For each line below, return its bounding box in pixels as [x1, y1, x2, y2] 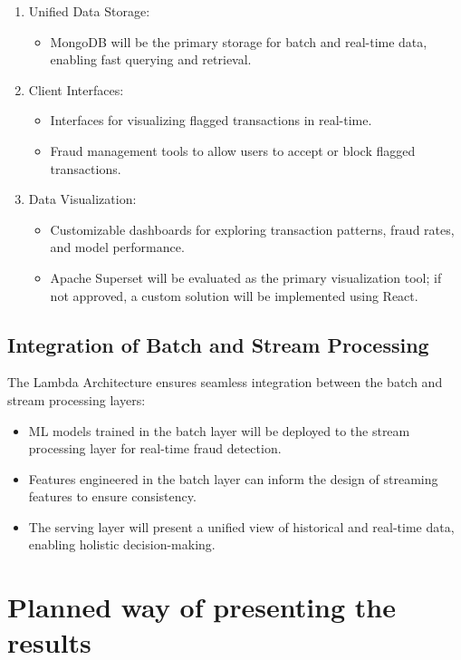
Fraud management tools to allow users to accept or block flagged [50, 141, 416, 160]
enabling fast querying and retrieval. [50, 50, 252, 69]
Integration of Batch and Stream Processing [7, 330, 429, 358]
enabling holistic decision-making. [28, 535, 216, 554]
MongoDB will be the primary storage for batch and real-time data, [50, 32, 427, 51]
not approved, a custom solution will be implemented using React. [50, 286, 418, 305]
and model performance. [50, 238, 185, 257]
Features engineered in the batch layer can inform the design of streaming [28, 469, 438, 488]
